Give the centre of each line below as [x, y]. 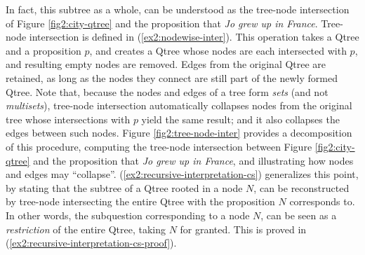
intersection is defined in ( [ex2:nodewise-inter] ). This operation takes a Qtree [194, 37]
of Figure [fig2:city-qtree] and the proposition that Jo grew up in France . [162, 23]
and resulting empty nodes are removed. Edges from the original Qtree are [166, 64]
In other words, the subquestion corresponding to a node [128, 215]
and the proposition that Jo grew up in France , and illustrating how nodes [193, 160]
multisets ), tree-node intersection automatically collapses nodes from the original [179, 105]
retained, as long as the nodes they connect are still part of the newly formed [172, 77]
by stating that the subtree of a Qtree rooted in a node [124, 187]
